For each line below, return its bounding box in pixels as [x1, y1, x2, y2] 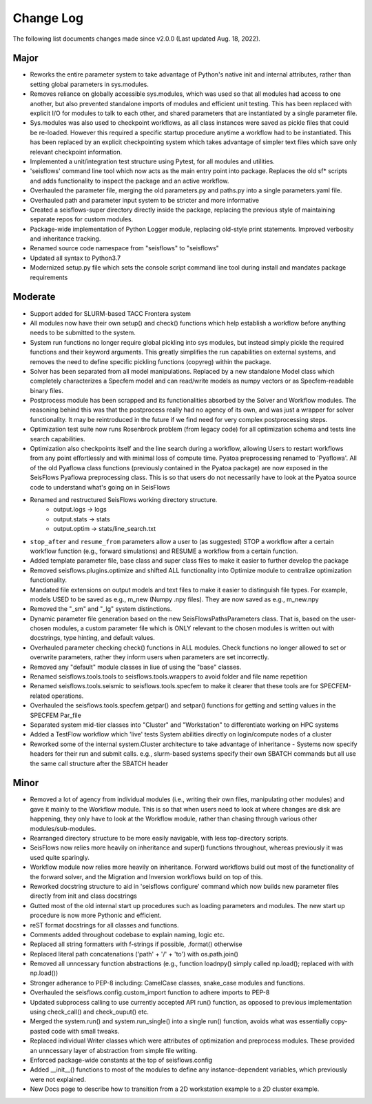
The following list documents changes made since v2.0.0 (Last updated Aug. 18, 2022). [12, 34, 261, 43]
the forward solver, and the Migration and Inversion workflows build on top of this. [30, 872, 263, 881]
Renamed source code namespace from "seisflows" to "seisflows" [30, 244, 220, 252]
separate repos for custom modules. [30, 215, 134, 223]
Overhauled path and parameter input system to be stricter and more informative [30, 196, 260, 204]
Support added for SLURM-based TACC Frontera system [30, 309, 192, 317]
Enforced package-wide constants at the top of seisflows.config [30, 1056, 213, 1064]
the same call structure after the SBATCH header [30, 759, 169, 767]
